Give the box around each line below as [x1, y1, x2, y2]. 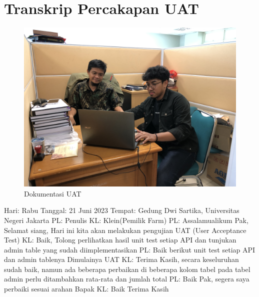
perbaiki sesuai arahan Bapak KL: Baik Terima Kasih [4, 283, 169, 294]
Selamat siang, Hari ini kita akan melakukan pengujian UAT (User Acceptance [4, 224, 246, 235]
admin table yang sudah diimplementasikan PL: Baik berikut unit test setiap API [4, 244, 255, 254]
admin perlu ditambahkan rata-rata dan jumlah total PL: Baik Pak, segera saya [4, 273, 249, 284]
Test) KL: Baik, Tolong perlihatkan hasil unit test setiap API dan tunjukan [4, 234, 236, 245]
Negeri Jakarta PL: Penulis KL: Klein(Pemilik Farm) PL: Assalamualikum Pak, [4, 214, 248, 225]
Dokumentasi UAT [24, 188, 81, 198]
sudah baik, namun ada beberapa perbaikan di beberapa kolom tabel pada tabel [4, 263, 250, 274]
